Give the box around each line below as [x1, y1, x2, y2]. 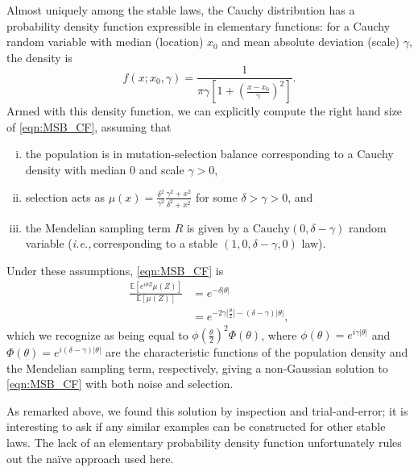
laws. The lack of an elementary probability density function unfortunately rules [6, 434, 402, 451]
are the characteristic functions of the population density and [106, 344, 408, 361]
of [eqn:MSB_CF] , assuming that [6, 118, 172, 135]
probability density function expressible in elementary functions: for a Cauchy [6, 17, 391, 34]
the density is [6, 48, 72, 65]
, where [261, 326, 297, 343]
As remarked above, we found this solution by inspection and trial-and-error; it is [6, 402, 408, 419]
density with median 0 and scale [25, 161, 184, 178]
